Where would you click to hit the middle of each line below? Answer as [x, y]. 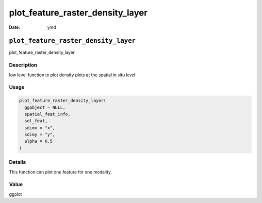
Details [17, 162]
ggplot [16, 194]
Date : [15, 27]
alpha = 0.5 [39, 141]
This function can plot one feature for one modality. [60, 172]
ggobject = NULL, [45, 107]
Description [23, 65]
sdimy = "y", [40, 135]
